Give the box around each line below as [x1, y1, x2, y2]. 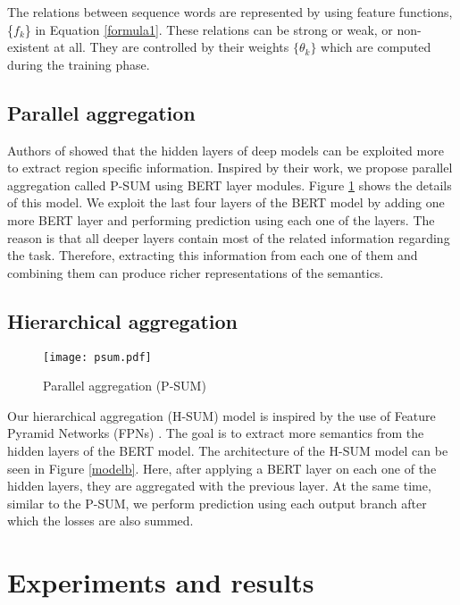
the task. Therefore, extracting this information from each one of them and [7, 246, 418, 265]
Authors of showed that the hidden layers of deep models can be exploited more [7, 140, 444, 159]
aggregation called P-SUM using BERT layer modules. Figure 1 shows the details [7, 175, 452, 194]
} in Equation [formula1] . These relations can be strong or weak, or [24, 20, 393, 38]
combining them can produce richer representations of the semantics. [7, 263, 384, 281]
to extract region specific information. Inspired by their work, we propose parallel [7, 158, 453, 177]
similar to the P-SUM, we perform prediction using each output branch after [7, 493, 427, 512]
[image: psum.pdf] [43, 350, 152, 364]
